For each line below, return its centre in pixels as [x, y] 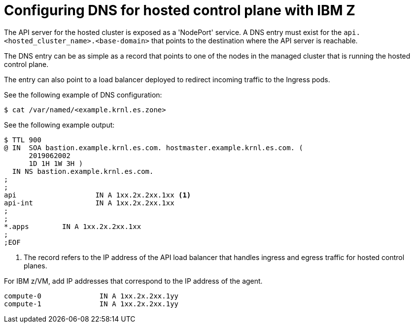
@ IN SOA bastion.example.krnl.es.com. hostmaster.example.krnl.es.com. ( [154, 147]
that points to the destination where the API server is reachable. [254, 40]
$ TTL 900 [23, 140]
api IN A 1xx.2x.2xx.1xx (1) [98, 195]
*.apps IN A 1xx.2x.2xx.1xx [73, 226]
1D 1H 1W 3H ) [56, 163]
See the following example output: [59, 125]
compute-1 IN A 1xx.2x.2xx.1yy [91, 304]
